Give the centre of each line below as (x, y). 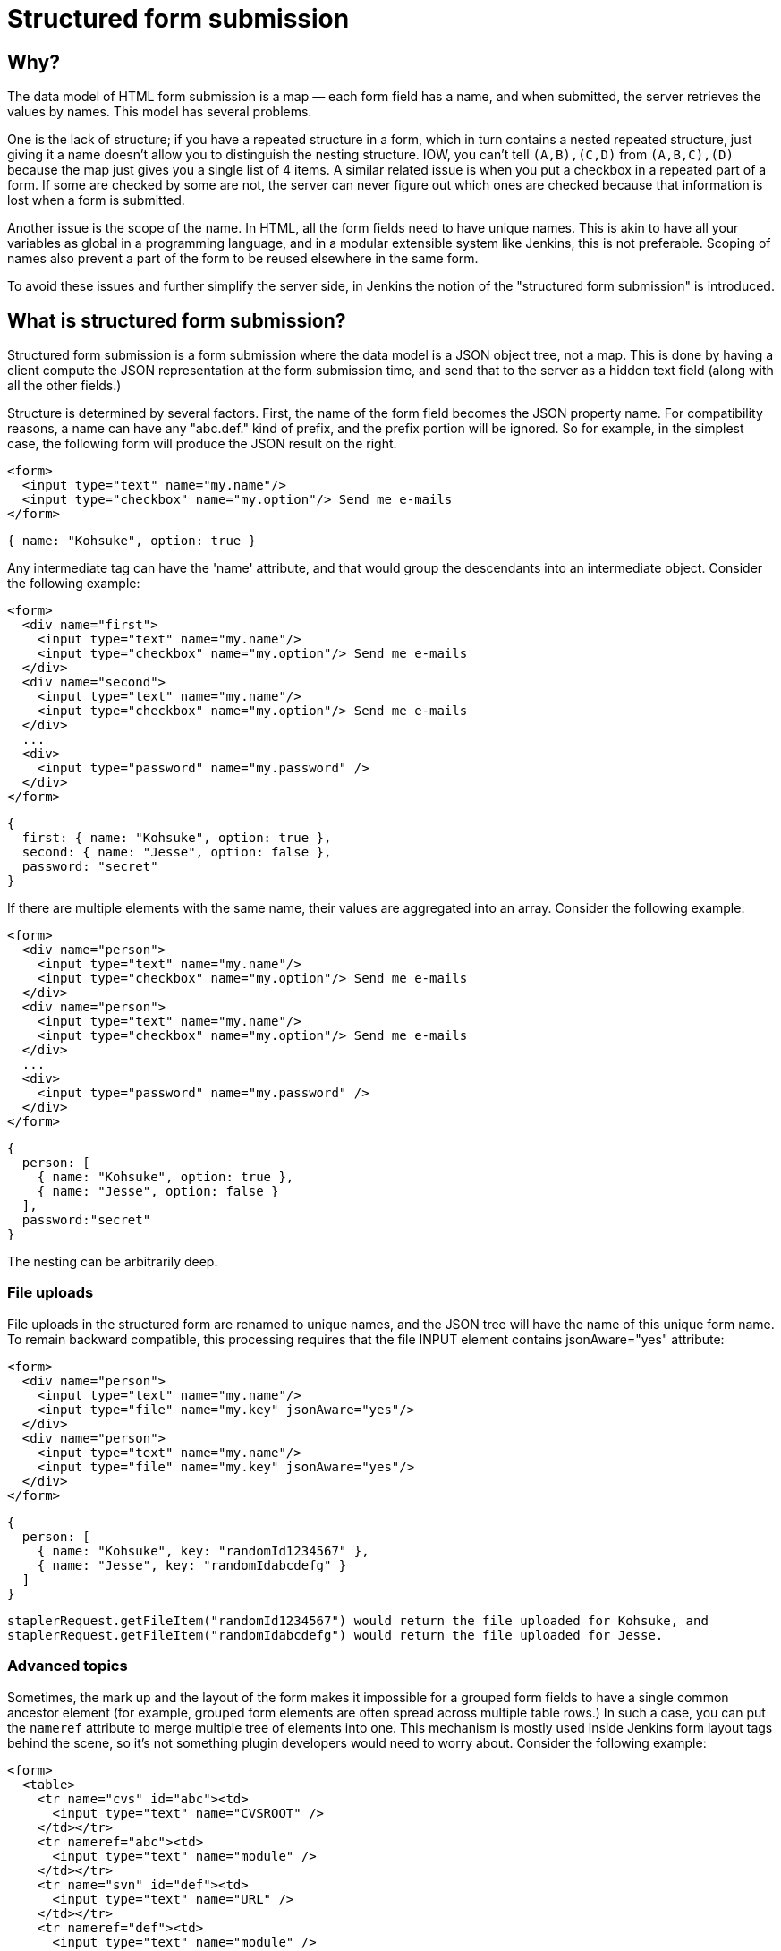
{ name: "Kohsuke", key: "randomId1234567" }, (203, 1551)
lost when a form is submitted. (96, 200)
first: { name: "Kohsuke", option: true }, (177, 838)
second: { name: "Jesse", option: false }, (177, 852)
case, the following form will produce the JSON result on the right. (202, 444)
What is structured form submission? (177, 320)
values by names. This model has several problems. (160, 112)
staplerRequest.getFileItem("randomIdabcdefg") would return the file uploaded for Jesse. (335, 1635)
